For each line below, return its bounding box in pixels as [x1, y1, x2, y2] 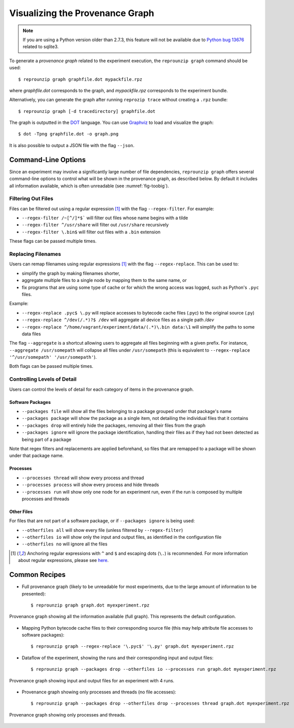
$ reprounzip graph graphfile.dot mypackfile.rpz [18, 76, 143, 82]
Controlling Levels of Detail [9, 376, 77, 383]
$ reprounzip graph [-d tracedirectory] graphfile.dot [18, 108, 156, 114]
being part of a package [22, 436, 72, 443]
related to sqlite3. [23, 44, 59, 50]
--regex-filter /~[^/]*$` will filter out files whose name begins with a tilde [22, 215, 188, 221]
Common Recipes [9, 570, 66, 579]
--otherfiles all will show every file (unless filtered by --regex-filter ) [22, 527, 183, 533]
